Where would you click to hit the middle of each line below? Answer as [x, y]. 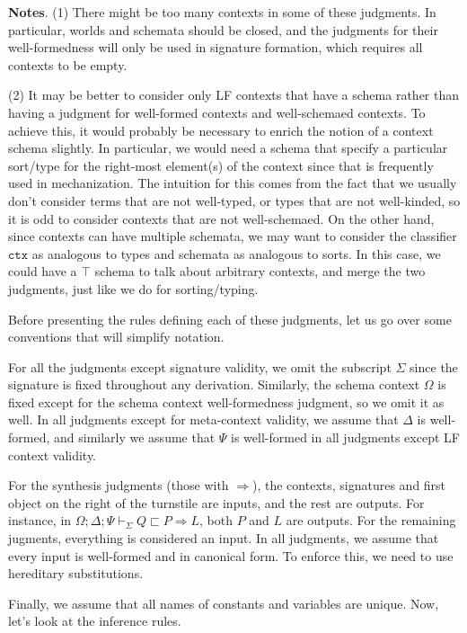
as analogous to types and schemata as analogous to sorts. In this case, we [236, 253]
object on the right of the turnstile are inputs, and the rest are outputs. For [216, 502]
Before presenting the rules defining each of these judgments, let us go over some [230, 319]
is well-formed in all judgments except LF [345, 437]
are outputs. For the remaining [371, 520]
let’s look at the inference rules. [95, 621]
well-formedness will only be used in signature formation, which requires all [216, 47]
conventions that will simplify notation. [116, 337]
